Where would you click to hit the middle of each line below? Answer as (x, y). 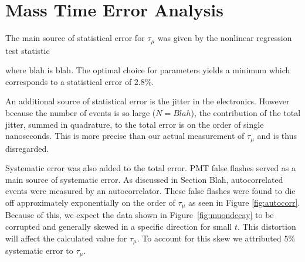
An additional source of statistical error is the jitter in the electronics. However (148, 101)
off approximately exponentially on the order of (90, 202)
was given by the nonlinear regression (225, 38)
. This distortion (267, 227)
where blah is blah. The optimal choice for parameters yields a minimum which (148, 70)
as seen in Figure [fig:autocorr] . (244, 202)
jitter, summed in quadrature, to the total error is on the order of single (135, 124)
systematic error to (39, 251)
